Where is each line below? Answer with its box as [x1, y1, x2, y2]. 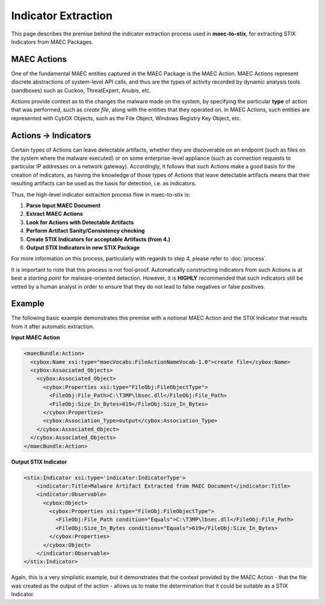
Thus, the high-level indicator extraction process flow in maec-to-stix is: [11, 191, 191, 198]
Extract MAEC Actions [26, 210, 84, 218]
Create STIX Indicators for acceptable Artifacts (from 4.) [26, 235, 171, 243]
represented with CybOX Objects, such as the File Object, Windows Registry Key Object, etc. [11, 114, 241, 121]
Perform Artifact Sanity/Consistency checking [26, 227, 145, 235]
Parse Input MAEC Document [26, 202, 101, 209]
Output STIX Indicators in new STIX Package [26, 244, 140, 251]
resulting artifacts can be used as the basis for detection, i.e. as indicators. [11, 180, 197, 187]
